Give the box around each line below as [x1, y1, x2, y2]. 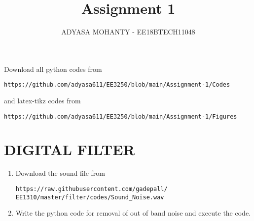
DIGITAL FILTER [4, 139, 135, 159]
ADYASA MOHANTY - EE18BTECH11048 [61, 27, 195, 37]
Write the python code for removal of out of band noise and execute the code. [15, 208, 251, 218]
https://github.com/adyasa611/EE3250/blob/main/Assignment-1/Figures [4, 113, 237, 120]
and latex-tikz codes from [4, 95, 81, 105]
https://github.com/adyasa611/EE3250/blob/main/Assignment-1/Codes [4, 81, 230, 89]
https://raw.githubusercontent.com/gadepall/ [15, 185, 168, 192]
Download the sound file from [15, 168, 105, 178]
